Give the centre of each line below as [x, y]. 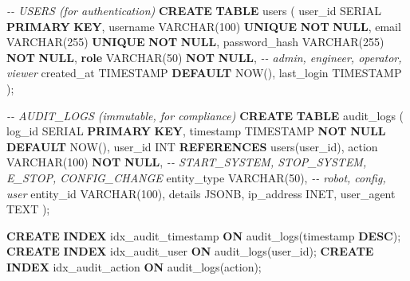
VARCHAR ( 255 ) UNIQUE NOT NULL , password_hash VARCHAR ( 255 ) [195, 42]
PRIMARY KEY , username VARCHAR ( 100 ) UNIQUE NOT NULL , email [204, 26]
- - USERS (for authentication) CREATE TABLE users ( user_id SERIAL [194, 10]
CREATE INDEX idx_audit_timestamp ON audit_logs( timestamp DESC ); [204, 235]
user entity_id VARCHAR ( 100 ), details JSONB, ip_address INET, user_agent [201, 193]
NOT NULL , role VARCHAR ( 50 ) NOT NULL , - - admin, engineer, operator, [204, 57]
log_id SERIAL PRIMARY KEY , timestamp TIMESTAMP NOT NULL [196, 131]
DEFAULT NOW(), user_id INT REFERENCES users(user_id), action [192, 146]
